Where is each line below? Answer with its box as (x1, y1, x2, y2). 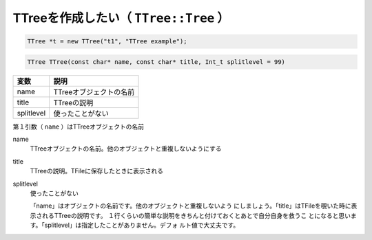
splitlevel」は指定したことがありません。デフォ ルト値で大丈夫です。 (44, 221, 240, 230)
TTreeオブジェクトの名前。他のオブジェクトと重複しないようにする (30, 144, 222, 153)
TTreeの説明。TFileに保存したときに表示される (30, 167, 163, 175)
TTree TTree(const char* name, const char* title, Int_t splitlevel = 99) (27, 58, 286, 65)
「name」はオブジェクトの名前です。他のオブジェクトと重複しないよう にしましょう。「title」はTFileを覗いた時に (30, 201, 351, 210)
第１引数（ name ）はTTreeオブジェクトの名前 (12, 122, 145, 131)
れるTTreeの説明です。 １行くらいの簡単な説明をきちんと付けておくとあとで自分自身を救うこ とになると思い (41, 211, 351, 219)
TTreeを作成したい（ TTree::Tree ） (12, 10, 230, 25)
